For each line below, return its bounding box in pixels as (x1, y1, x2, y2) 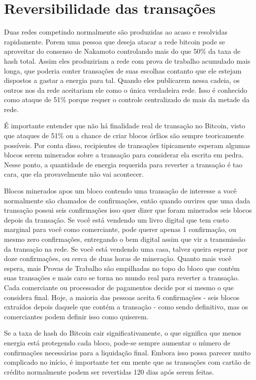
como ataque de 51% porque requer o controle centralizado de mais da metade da (4, 94, 250, 105)
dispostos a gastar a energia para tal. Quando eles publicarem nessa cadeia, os (4, 75, 240, 85)
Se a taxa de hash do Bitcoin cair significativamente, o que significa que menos (4, 328, 241, 338)
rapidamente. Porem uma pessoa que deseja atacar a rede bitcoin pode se (4, 36, 225, 46)
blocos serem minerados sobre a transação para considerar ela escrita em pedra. (4, 150, 244, 160)
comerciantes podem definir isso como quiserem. (4, 311, 149, 321)
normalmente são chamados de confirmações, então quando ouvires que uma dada (4, 195, 251, 205)
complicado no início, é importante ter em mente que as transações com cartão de (4, 357, 251, 367)
